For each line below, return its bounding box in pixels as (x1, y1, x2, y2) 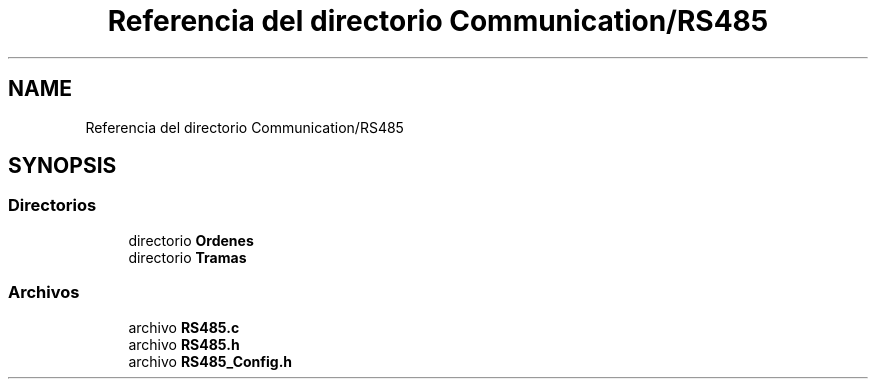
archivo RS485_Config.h (128, 352, 293, 370)
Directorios (8, 195, 97, 216)
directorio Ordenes (128, 231, 254, 249)
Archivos (8, 282, 80, 303)
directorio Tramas (128, 248, 247, 266)
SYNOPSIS (8, 153, 117, 179)
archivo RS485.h (128, 335, 240, 353)
